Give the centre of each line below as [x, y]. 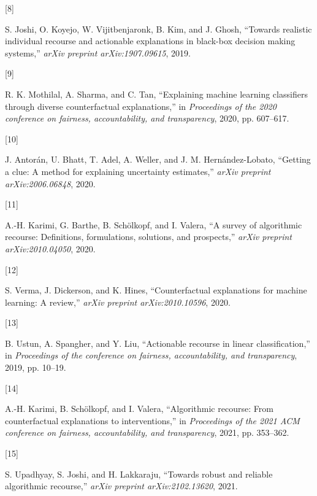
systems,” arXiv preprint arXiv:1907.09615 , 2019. [98, 52]
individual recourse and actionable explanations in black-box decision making [150, 41]
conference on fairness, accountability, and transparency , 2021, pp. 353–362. [147, 432]
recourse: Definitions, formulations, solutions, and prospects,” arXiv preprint [148, 237]
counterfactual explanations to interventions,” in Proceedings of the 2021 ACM [152, 420]
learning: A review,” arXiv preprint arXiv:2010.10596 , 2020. [118, 302]
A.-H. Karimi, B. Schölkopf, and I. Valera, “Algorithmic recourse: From [139, 409]
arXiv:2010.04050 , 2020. [50, 248]
